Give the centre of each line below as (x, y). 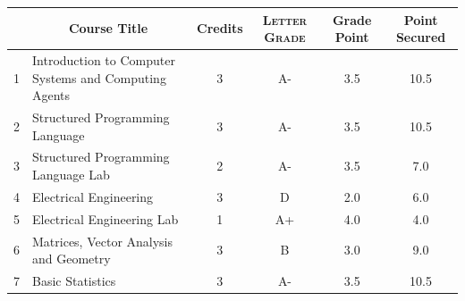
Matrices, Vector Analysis (103, 241)
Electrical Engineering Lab (106, 218)
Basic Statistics (74, 280)
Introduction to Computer (104, 59)
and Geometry (72, 259)
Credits (220, 28)
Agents (51, 95)
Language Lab (71, 174)
